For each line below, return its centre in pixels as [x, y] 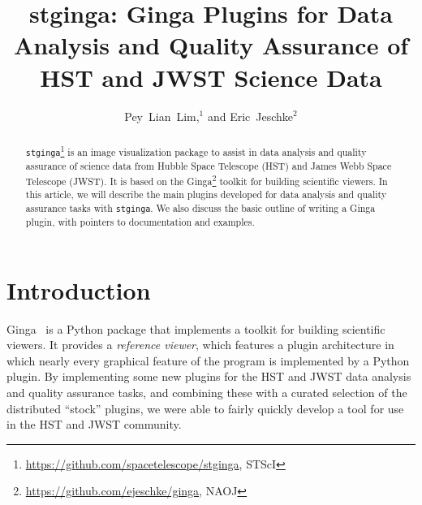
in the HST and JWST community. [94, 424]
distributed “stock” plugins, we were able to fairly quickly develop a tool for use [205, 408]
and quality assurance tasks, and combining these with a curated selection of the [207, 393]
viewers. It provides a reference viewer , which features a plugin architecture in [200, 345]
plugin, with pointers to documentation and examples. [140, 222]
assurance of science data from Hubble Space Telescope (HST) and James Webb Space [209, 166]
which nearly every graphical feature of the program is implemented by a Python [208, 360]
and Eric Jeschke [250, 116]
